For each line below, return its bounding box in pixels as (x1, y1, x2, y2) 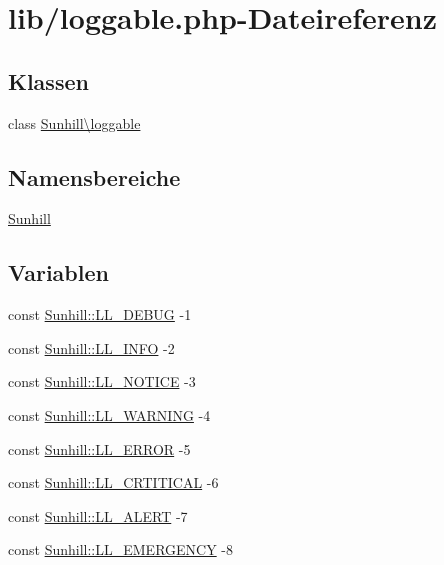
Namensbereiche (8, 161, 181, 192)
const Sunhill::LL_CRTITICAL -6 (8, 472, 219, 493)
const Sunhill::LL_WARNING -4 (8, 404, 211, 425)
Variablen (8, 257, 109, 288)
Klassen (8, 65, 89, 96)
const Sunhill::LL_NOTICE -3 (8, 371, 196, 392)
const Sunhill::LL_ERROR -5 (8, 438, 191, 459)
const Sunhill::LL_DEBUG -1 (8, 304, 192, 325)
